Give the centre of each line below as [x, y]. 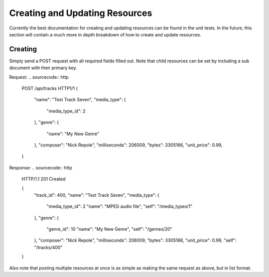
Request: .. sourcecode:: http [39, 77]
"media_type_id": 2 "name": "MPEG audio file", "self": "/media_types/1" [120, 206]
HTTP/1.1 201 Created [44, 179]
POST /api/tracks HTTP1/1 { [50, 88]
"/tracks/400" [48, 247]
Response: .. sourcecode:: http [41, 167]
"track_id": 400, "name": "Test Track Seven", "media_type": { [97, 195]
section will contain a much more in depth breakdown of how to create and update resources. [105, 34]
